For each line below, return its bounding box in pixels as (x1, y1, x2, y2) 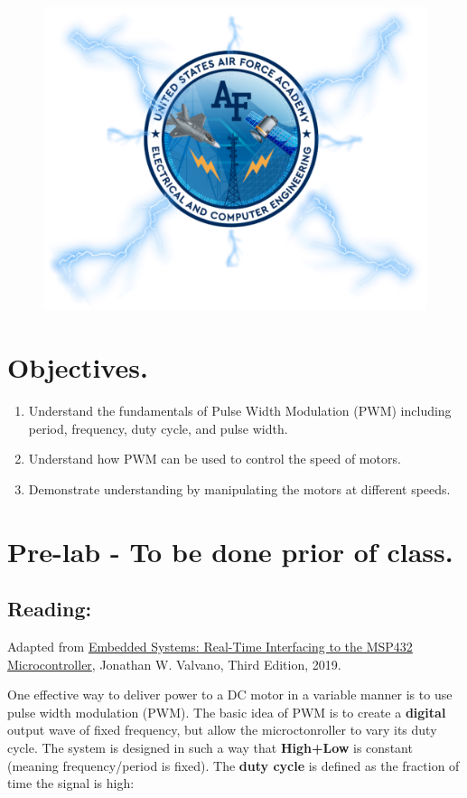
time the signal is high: (7, 774, 135, 793)
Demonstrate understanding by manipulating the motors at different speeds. (28, 479, 451, 498)
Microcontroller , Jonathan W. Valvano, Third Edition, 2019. (7, 654, 341, 673)
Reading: (7, 595, 92, 623)
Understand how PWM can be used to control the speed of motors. (28, 449, 401, 468)
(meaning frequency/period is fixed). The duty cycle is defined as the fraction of (7, 756, 460, 775)
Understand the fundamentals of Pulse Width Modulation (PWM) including (28, 401, 452, 420)
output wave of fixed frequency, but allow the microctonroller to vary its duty (7, 720, 437, 739)
